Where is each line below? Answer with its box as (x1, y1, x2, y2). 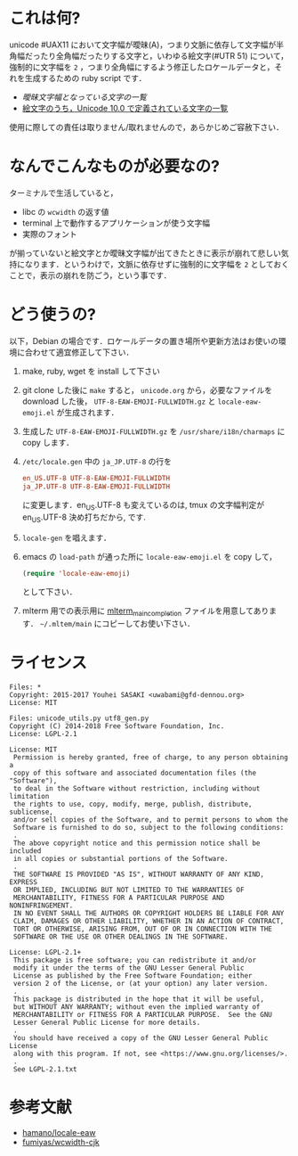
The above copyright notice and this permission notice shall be (12, 839, 261, 848)
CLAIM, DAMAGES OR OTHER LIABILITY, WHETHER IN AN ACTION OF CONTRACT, (12, 916, 285, 925)
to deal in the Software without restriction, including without (12, 783, 261, 793)
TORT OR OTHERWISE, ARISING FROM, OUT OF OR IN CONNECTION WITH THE (12, 924, 273, 933)
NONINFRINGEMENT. (9, 901, 74, 910)
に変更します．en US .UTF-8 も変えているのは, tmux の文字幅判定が (21, 499, 265, 512)
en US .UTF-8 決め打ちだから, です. (21, 512, 147, 525)
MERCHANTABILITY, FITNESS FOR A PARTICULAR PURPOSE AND (12, 893, 225, 902)
